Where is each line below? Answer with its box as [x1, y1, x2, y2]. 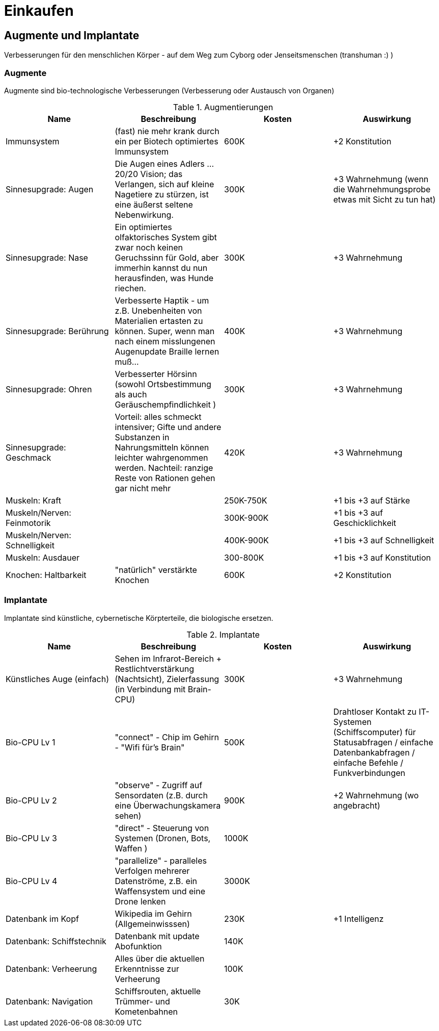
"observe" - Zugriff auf [115, 779, 203, 790]
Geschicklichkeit [333, 517, 396, 528]
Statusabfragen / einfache [333, 737, 433, 747]
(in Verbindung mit [115, 684, 186, 694]
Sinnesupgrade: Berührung [6, 325, 109, 336]
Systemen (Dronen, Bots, [115, 833, 211, 843]
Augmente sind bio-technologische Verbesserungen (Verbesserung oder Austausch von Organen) [4, 86, 335, 95]
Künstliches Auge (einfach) [6, 673, 109, 684]
